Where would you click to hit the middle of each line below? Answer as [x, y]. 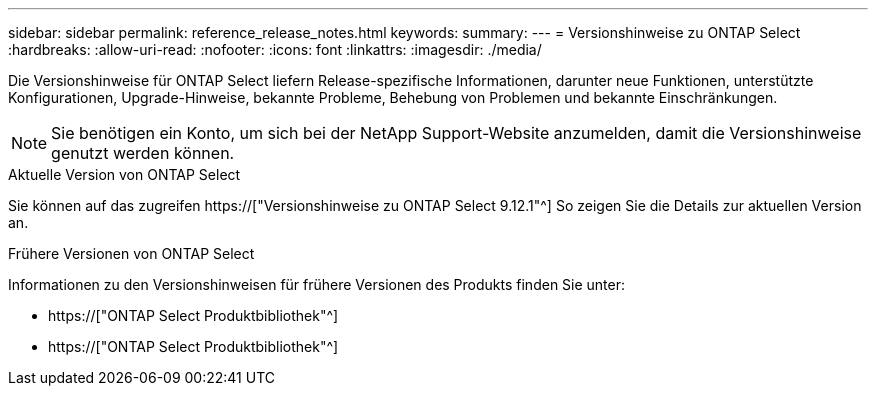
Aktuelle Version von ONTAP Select [124, 174]
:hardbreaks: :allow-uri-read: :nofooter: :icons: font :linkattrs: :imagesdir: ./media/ [275, 49]
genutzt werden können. [143, 153]
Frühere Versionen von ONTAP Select [131, 253]
